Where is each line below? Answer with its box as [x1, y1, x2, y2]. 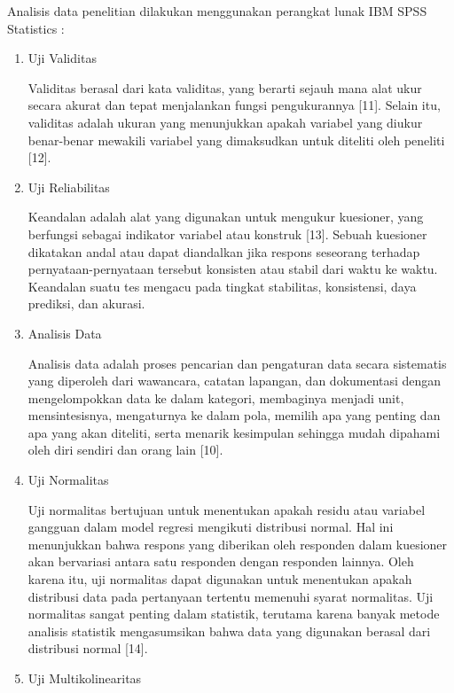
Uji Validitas [27, 49, 97, 67]
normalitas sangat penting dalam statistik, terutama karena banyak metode [27, 604, 440, 623]
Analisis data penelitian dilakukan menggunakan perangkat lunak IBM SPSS [7, 2, 427, 19]
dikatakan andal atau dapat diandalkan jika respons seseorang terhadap [27, 242, 420, 261]
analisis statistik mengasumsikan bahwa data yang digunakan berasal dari [27, 621, 431, 640]
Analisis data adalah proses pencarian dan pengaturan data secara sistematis [27, 354, 447, 372]
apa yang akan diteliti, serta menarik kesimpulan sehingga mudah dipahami [27, 423, 441, 441]
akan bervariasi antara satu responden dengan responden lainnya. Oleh [27, 552, 414, 571]
